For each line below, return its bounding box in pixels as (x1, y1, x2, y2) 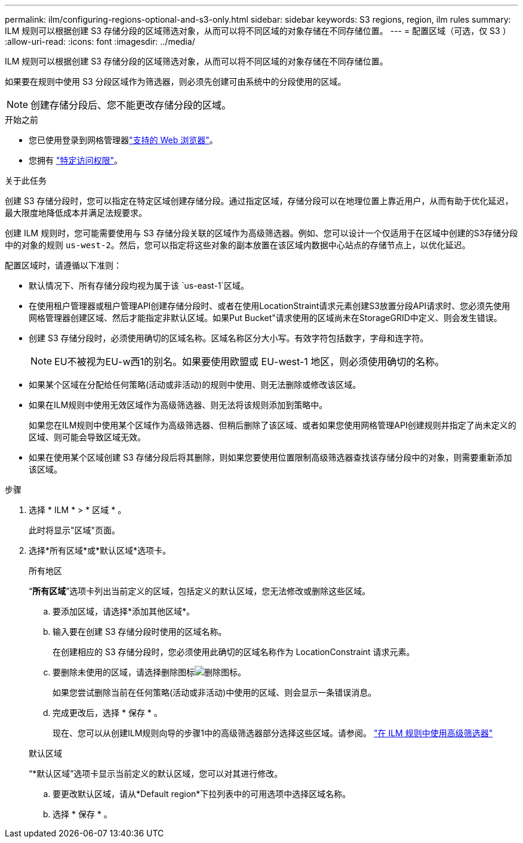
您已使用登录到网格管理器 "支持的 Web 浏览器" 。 (29, 135, 218, 145)
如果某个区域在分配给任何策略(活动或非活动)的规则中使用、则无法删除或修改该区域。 (29, 379, 361, 390)
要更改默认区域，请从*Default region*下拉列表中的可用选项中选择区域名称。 (53, 789, 351, 799)
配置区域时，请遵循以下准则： (5, 260, 122, 270)
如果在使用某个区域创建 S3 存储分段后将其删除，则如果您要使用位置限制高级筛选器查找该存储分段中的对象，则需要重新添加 (29, 452, 512, 462)
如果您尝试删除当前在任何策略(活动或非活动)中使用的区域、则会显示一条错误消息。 (53, 687, 377, 697)
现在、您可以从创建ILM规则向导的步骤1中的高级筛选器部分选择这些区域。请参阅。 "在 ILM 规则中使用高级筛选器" (53, 728, 493, 738)
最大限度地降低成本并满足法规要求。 (5, 208, 147, 218)
